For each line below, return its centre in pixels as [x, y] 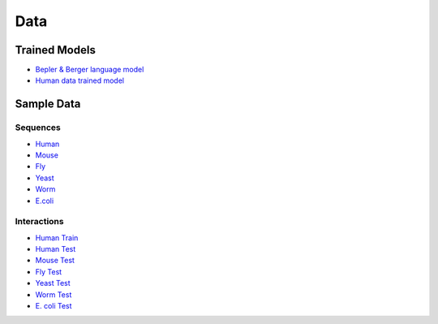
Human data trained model [80, 80]
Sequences [38, 127]
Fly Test [49, 271]
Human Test [56, 249]
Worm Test [54, 294]
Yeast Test [53, 283]
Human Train [57, 238]
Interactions [39, 222]
